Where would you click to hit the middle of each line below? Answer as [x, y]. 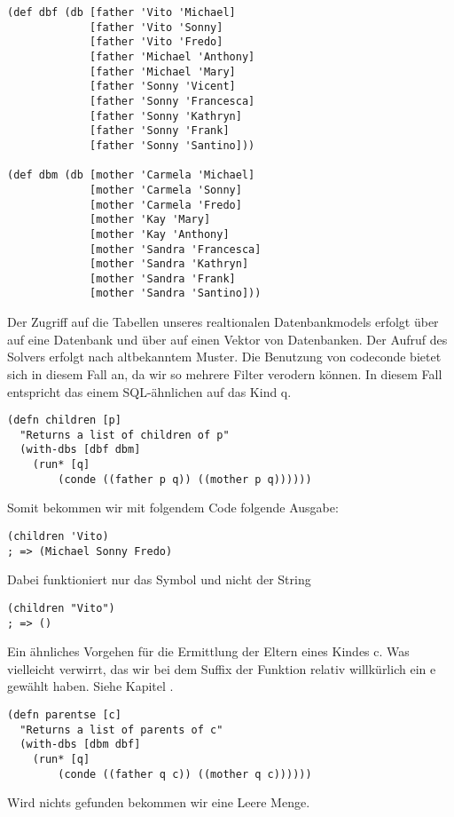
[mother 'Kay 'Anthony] [160, 234]
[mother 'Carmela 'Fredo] [166, 205]
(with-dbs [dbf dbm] [80, 450]
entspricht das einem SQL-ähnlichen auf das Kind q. [149, 391]
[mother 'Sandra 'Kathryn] [169, 264]
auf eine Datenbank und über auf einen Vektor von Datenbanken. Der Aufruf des [227, 339]
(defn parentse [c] [64, 714]
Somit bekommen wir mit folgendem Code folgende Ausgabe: [173, 508]
